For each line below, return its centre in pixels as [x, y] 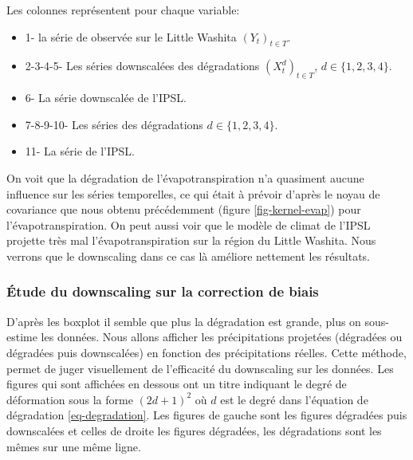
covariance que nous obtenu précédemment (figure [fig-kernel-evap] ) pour [184, 209]
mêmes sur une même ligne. [74, 446]
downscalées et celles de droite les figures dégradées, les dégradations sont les [194, 430]
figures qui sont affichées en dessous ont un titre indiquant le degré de [177, 384]
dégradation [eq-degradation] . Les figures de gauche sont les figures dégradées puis [207, 415]
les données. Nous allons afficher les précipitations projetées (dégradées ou [222, 337]
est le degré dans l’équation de [294, 399]
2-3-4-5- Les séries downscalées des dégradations [142, 66]
